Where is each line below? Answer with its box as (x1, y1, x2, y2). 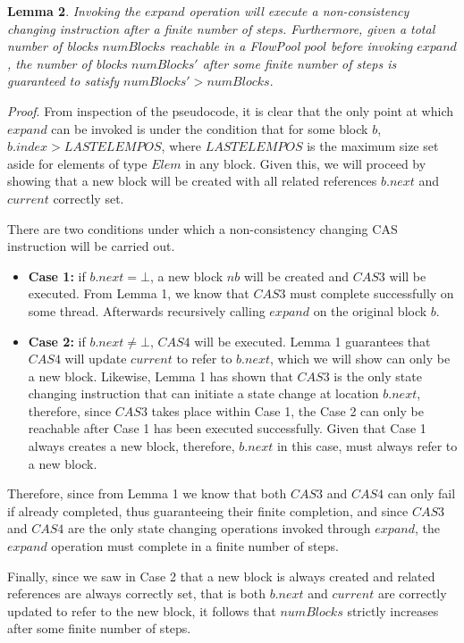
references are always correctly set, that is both (7, 584, 266, 603)
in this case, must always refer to (276, 437, 458, 455)
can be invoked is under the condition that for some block (51, 119, 368, 138)
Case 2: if (28, 331, 86, 350)
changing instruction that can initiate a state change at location (28, 384, 379, 403)
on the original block (313, 301, 427, 320)
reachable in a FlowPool (169, 37, 300, 55)
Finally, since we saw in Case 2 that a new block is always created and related (7, 566, 435, 585)
